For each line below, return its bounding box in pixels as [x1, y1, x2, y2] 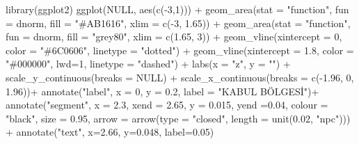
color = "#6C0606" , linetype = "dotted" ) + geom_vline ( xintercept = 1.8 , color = [6, 42, 354, 57]
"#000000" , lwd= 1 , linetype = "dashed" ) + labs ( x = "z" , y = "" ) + [6, 56, 291, 71]
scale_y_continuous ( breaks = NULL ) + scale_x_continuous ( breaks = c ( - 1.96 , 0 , [6, 70, 354, 84]
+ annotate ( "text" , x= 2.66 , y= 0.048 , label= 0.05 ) [6, 125, 214, 139]
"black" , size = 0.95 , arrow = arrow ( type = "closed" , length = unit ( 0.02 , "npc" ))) [6, 111, 351, 125]
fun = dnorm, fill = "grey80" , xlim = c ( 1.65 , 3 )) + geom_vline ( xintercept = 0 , [6, 29, 342, 44]
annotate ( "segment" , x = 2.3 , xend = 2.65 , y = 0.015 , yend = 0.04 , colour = [6, 97, 328, 112]
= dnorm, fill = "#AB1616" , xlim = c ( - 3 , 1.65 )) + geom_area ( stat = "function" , [6, 15, 351, 30]
